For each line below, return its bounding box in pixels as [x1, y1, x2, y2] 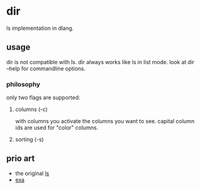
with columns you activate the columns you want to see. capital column [15, 118, 195, 125]
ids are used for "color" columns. [15, 124, 99, 132]
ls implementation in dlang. [6, 24, 74, 32]
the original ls [15, 169, 50, 177]
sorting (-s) [15, 136, 44, 143]
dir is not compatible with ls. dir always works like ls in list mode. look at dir [6, 58, 195, 65]
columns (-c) [15, 105, 48, 113]
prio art [6, 154, 35, 164]
